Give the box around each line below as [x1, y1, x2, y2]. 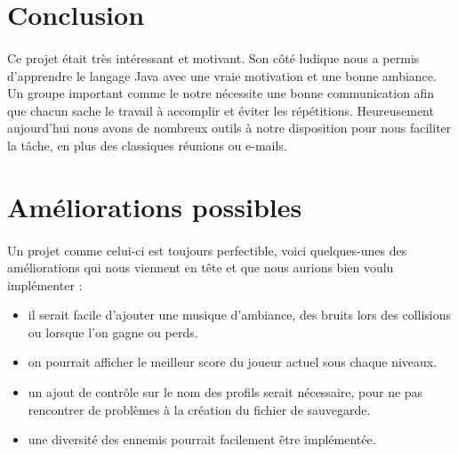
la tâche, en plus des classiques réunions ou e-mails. [7, 135, 287, 154]
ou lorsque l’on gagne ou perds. [28, 322, 198, 341]
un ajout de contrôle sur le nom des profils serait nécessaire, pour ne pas [28, 383, 423, 401]
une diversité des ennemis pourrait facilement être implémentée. [28, 430, 376, 449]
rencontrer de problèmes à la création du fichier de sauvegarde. [28, 400, 371, 418]
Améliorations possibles [7, 188, 302, 224]
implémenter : [7, 275, 83, 294]
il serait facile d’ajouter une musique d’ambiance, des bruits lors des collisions [28, 305, 452, 324]
